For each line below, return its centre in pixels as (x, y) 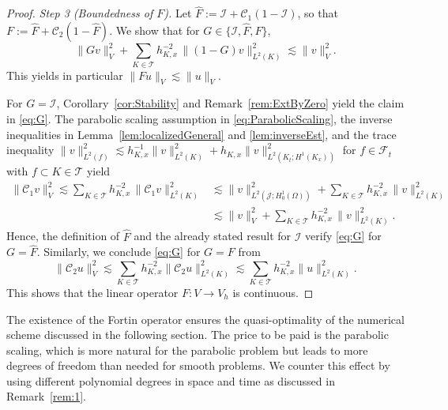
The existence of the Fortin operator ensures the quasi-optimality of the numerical (205, 319)
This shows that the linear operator (92, 292)
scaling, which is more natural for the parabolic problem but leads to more (187, 350)
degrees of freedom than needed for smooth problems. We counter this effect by (198, 365)
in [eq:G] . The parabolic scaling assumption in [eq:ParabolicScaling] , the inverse (200, 119)
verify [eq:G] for (343, 236)
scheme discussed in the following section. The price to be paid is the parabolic (198, 335)
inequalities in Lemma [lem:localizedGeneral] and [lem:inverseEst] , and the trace (201, 134)
